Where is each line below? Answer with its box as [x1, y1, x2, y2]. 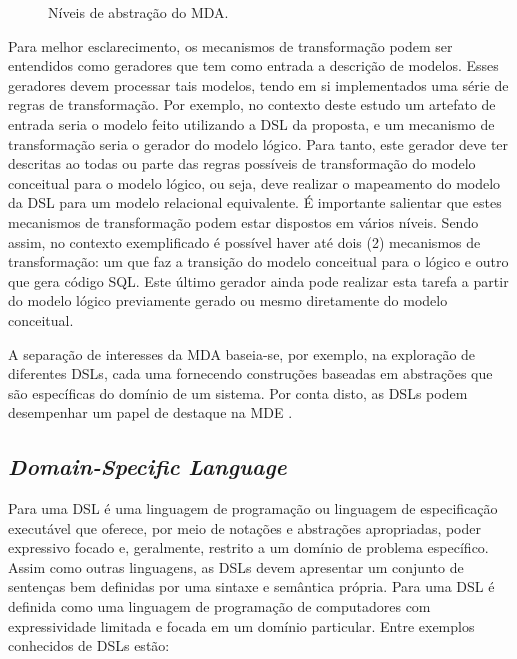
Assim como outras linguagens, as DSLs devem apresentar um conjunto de [8, 556, 464, 577]
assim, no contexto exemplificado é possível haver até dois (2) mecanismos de [8, 231, 481, 252]
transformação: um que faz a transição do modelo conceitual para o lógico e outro [8, 251, 509, 272]
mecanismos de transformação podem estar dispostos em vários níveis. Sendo [8, 211, 479, 232]
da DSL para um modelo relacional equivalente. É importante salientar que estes [8, 192, 502, 213]
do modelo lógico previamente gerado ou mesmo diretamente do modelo [8, 290, 448, 311]
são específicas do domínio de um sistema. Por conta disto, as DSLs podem [8, 382, 468, 403]
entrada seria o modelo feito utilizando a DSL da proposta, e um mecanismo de [8, 113, 495, 134]
